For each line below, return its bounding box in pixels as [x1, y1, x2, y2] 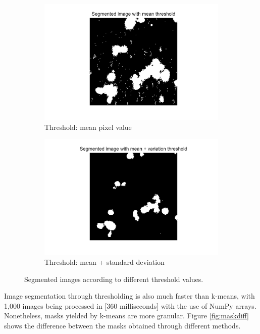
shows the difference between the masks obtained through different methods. [4, 320, 241, 330]
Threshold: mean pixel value [44, 121, 132, 132]
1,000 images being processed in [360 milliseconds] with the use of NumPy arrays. [4, 300, 256, 311]
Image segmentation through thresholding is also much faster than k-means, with [4, 291, 255, 301]
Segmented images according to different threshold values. [24, 273, 203, 284]
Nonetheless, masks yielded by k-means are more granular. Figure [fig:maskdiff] [4, 310, 249, 321]
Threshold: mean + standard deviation [44, 257, 165, 267]
